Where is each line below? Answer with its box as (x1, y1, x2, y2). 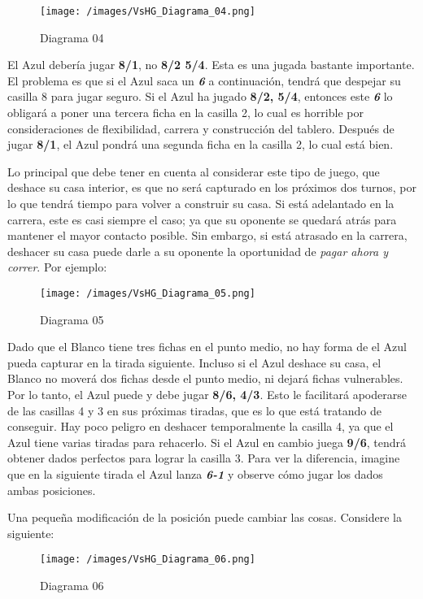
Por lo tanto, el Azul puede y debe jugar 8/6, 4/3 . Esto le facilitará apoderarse (7, 386, 407, 402)
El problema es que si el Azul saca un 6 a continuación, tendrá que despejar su (7, 72, 401, 89)
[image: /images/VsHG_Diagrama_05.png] (40, 287, 255, 299)
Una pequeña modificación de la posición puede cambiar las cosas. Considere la (7, 509, 402, 526)
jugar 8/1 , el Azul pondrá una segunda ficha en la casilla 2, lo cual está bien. (7, 136, 394, 153)
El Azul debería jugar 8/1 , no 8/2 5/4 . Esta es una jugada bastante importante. (7, 56, 415, 73)
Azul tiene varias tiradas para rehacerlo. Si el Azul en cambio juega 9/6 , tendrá (7, 433, 407, 450)
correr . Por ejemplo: (7, 258, 107, 276)
